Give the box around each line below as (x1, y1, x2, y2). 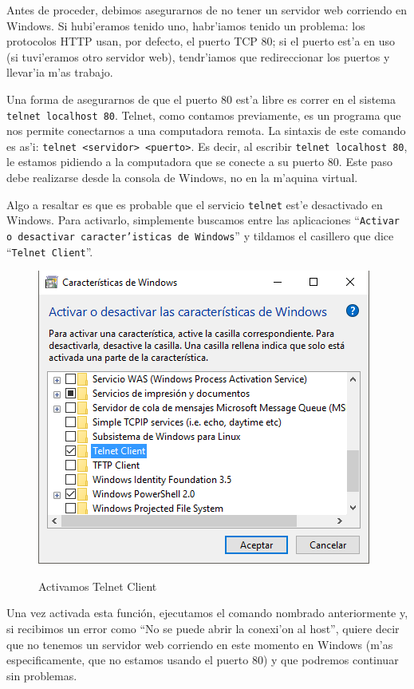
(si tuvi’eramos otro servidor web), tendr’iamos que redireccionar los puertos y (6, 48, 390, 65)
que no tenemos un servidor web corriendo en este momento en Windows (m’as (6, 636, 393, 652)
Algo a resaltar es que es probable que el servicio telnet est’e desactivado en (6, 196, 383, 212)
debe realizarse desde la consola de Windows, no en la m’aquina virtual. (6, 169, 358, 186)
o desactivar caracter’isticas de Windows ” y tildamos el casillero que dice (6, 227, 394, 244)
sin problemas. (6, 667, 77, 683)
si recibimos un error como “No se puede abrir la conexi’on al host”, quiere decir (6, 620, 400, 637)
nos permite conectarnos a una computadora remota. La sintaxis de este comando (6, 122, 406, 139)
